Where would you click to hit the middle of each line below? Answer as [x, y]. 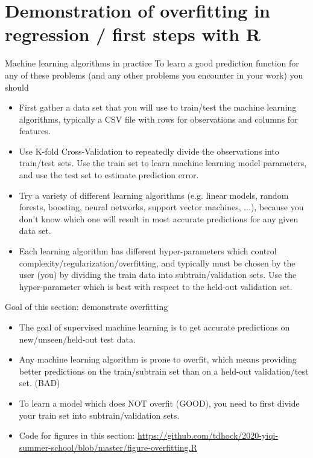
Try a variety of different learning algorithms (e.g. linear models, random [154, 195]
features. [35, 131]
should [17, 87]
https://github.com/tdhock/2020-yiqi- [208, 435]
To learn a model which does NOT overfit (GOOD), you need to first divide [159, 403]
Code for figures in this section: [77, 435]
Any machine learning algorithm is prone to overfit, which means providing [158, 359]
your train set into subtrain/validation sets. [99, 415]
